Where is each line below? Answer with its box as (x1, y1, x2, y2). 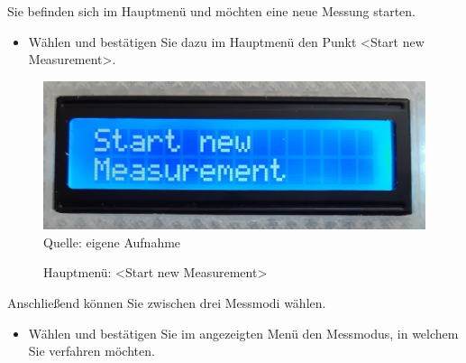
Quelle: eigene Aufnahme (43, 232, 181, 251)
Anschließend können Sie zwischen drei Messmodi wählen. (7, 293, 326, 312)
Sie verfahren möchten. (28, 341, 155, 360)
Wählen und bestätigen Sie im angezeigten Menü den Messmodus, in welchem (28, 323, 459, 342)
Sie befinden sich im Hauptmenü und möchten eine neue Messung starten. (7, 2, 416, 20)
